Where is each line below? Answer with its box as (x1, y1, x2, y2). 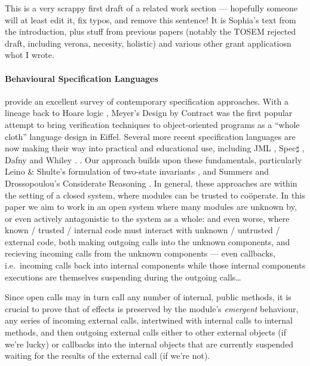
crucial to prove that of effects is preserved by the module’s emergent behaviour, (5, 302, 299, 315)
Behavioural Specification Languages (5, 72, 158, 84)
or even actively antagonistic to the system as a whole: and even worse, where (5, 212, 290, 224)
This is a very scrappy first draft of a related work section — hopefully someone (5, 2, 297, 14)
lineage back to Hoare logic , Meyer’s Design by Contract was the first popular (5, 106, 293, 119)
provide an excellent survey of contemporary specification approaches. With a (5, 94, 288, 107)
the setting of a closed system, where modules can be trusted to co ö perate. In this (5, 188, 305, 201)
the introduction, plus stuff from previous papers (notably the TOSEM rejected (5, 25, 296, 38)
